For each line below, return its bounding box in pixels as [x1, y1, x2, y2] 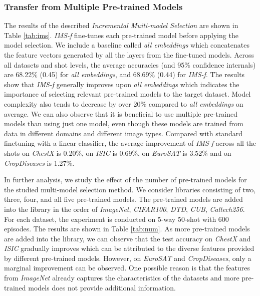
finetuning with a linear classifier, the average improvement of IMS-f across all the [4, 138, 256, 148]
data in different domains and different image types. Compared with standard [4, 128, 243, 138]
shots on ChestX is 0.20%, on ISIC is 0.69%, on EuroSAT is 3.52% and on [4, 147, 231, 158]
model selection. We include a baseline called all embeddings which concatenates [4, 40, 249, 50]
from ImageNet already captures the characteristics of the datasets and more [4, 272, 239, 283]
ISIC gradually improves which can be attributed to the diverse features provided [4, 243, 254, 253]
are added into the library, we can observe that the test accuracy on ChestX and [4, 233, 251, 243]
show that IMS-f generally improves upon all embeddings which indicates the [4, 79, 239, 89]
